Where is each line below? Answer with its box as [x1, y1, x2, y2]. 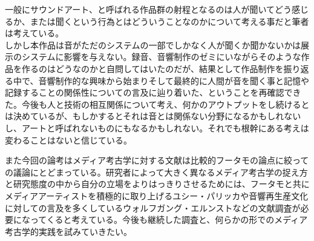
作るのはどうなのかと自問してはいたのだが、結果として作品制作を [21, 62, 284, 74]
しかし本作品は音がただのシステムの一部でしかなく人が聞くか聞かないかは [5, 38, 301, 51]
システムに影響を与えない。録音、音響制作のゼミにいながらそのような [21, 50, 301, 63]
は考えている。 [5, 27, 64, 39]
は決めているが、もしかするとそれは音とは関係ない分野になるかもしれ [5, 110, 284, 122]
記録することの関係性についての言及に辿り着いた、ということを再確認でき [5, 86, 301, 99]
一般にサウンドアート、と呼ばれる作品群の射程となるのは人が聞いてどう [5, 3, 292, 15]
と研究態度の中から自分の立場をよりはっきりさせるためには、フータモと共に [5, 177, 310, 190]
